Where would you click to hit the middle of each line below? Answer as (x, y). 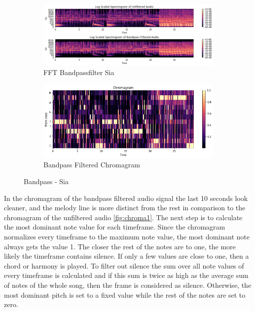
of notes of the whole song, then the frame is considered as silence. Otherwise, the (128, 285)
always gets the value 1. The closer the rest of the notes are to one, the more (120, 246)
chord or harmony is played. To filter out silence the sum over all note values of (124, 265)
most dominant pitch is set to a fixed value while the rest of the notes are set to (125, 294)
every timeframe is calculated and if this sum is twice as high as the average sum (126, 275)
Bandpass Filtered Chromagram (92, 165)
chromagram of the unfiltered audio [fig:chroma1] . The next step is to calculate (123, 217)
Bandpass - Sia (46, 181)
